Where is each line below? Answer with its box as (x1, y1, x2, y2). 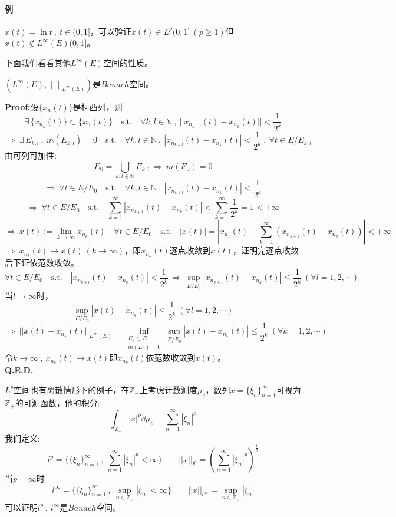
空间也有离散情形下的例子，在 (14, 383, 130, 396)
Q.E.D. (5, 364, 34, 376)
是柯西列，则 (72, 100, 123, 113)
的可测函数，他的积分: (15, 396, 100, 409)
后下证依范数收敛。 (5, 256, 79, 269)
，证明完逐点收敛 (233, 244, 299, 256)
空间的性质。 (103, 56, 153, 68)
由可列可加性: (5, 149, 57, 161)
